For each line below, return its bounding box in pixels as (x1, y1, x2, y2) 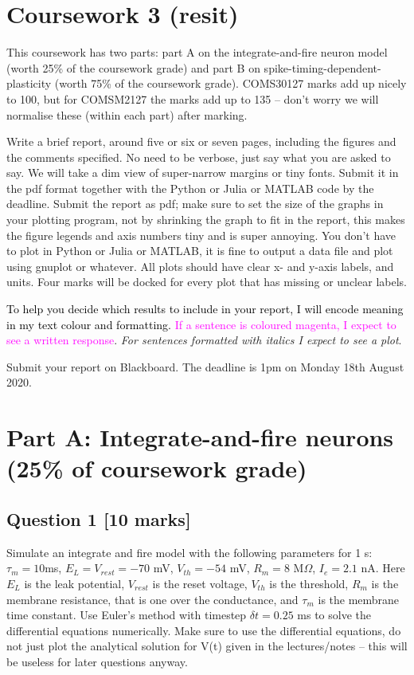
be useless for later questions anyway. (6, 653, 188, 669)
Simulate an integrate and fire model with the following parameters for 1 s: (6, 544, 373, 560)
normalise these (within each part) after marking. (6, 106, 248, 123)
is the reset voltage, (152, 575, 248, 591)
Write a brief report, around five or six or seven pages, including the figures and (6, 133, 396, 150)
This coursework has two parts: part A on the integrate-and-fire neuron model (6, 44, 388, 61)
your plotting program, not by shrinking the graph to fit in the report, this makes (6, 211, 405, 228)
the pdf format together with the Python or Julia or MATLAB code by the (6, 179, 374, 196)
